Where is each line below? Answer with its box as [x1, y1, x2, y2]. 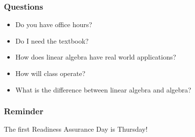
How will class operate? [15, 68, 86, 78]
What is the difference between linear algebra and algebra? [15, 84, 192, 94]
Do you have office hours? [15, 19, 92, 30]
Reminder [4, 105, 43, 117]
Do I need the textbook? [15, 35, 89, 46]
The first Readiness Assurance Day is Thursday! [4, 124, 148, 134]
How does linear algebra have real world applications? [15, 52, 176, 62]
